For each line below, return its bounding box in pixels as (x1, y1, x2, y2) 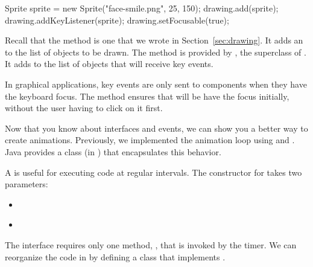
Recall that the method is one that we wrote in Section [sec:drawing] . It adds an (5, 34, 303, 47)
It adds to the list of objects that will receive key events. (5, 57, 213, 70)
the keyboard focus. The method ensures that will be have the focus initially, (5, 89, 289, 102)
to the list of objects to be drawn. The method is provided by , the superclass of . (5, 45, 306, 58)
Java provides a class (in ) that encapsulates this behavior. (5, 145, 221, 158)
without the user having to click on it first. (5, 101, 163, 114)
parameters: (5, 178, 48, 190)
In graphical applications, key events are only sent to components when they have (5, 77, 307, 90)
